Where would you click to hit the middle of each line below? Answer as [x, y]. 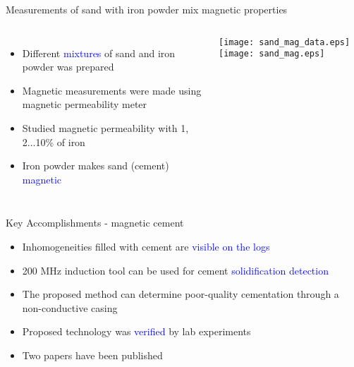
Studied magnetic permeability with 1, [105, 127]
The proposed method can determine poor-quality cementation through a [181, 294]
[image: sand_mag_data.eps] [284, 42]
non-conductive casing [70, 307]
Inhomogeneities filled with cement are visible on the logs [146, 246]
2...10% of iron [54, 142]
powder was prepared [68, 67]
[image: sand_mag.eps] [271, 54]
